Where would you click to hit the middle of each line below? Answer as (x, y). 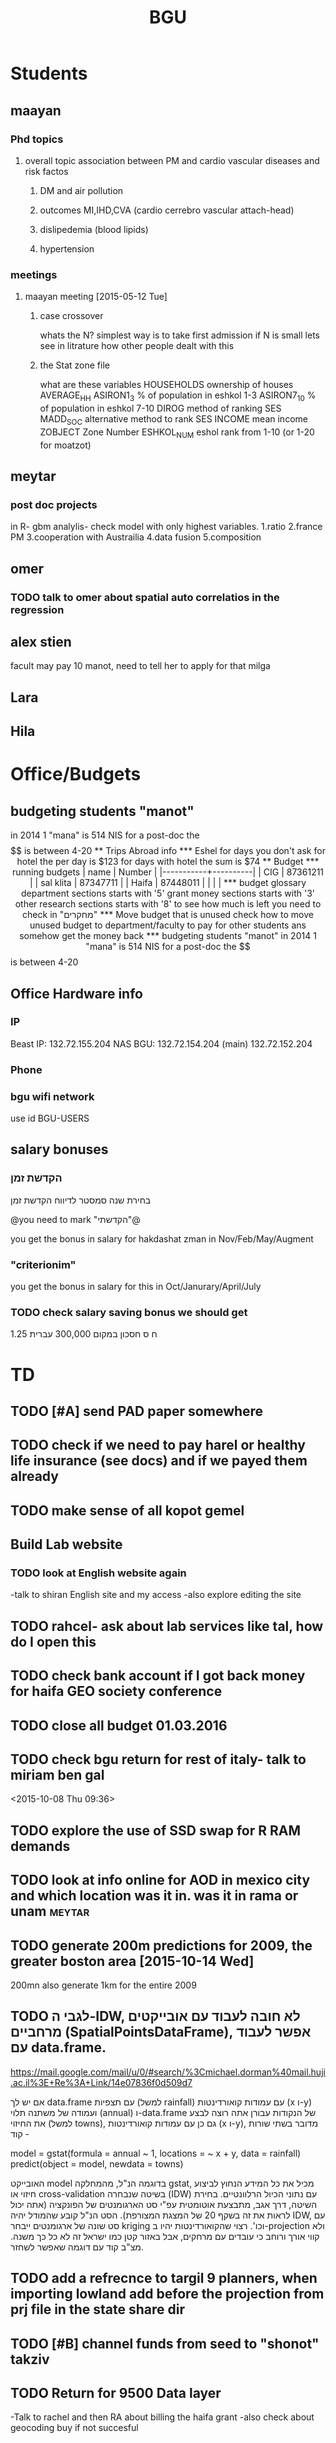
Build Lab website (66, 1544)
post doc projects (54, 504)
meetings (34, 274)
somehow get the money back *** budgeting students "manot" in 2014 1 (168, 936)
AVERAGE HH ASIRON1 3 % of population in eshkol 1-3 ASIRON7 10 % (178, 396)
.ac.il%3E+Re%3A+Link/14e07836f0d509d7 (101, 2082)
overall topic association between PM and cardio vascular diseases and (172, 160)
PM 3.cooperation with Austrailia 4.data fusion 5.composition (136, 537)
